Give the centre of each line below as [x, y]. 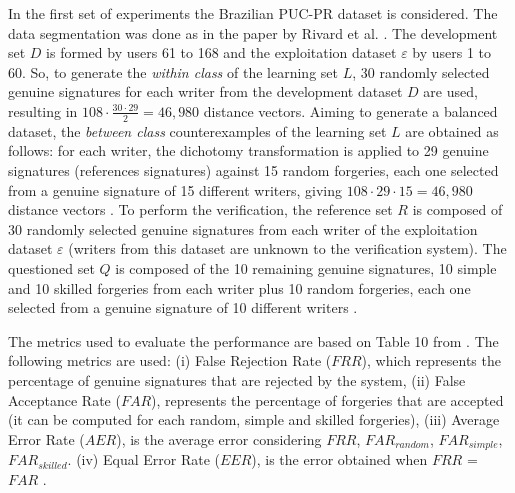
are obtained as [452, 130]
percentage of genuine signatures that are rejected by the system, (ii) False [237, 379]
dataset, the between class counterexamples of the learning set [197, 130]
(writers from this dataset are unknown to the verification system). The [287, 248]
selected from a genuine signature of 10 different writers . [183, 307]
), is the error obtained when [339, 459]
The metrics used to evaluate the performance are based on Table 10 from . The [253, 340]
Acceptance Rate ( [64, 399]
